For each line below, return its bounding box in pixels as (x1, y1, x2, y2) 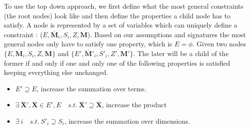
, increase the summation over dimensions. (64, 115, 190, 126)
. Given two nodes (192, 39, 246, 49)
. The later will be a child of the (133, 48, 229, 58)
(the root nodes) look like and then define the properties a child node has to (4, 10, 231, 20)
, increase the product (101, 100, 167, 110)
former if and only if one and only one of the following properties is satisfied (4, 57, 231, 68)
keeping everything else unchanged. (4, 67, 108, 77)
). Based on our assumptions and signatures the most (87, 29, 246, 39)
